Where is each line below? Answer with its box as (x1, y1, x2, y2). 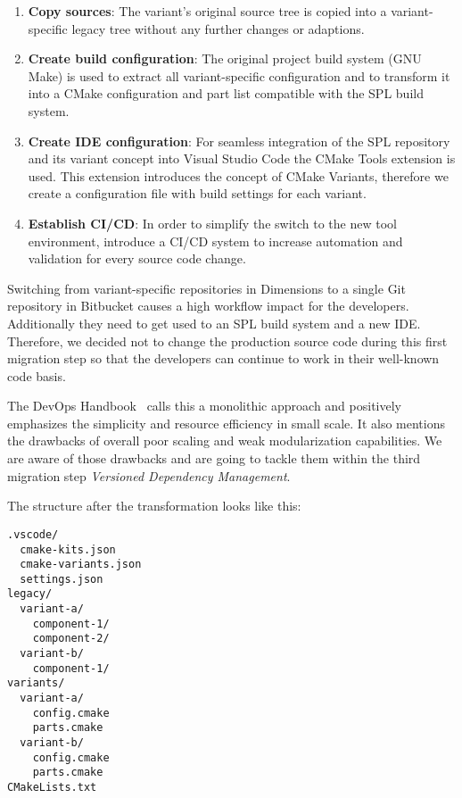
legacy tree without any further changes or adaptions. (71, 19, 365, 37)
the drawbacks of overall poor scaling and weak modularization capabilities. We (7, 431, 442, 450)
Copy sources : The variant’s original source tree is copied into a (28, 2, 387, 20)
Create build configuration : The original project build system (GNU (28, 49, 422, 68)
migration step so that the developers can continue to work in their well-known (7, 349, 440, 368)
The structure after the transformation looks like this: (7, 496, 301, 515)
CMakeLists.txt (7, 781, 97, 794)
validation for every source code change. (28, 249, 246, 268)
